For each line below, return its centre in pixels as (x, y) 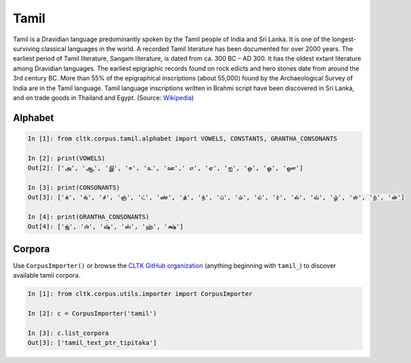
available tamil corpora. (46, 276)
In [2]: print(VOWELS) (66, 158)
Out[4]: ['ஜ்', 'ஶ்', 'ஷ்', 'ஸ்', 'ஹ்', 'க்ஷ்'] (106, 227)
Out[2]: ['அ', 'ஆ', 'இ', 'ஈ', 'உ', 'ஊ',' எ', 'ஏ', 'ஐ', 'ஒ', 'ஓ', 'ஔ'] (165, 168)
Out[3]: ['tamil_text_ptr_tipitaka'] (92, 343)
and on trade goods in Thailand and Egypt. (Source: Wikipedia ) (103, 97)
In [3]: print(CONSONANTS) (74, 187)
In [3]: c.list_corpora (68, 333)
